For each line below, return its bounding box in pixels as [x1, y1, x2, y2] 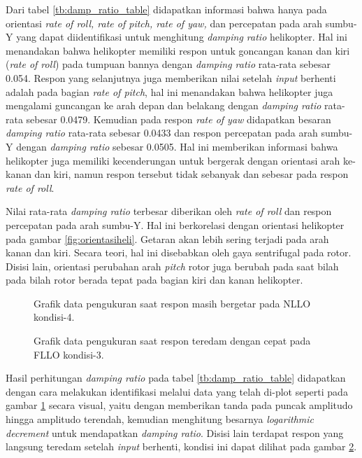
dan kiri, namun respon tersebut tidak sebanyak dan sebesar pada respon [34, 167, 349, 181]
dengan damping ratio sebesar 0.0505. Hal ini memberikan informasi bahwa [16, 139, 338, 153]
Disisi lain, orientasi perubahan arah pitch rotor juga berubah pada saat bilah [6, 258, 339, 273]
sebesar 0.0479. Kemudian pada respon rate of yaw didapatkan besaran [26, 111, 331, 126]
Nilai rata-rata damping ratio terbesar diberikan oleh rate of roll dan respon [6, 204, 332, 218]
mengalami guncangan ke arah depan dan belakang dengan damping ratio [6, 98, 321, 113]
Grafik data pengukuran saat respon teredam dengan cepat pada [34, 333, 311, 348]
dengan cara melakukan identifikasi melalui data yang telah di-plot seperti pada [6, 384, 348, 398]
